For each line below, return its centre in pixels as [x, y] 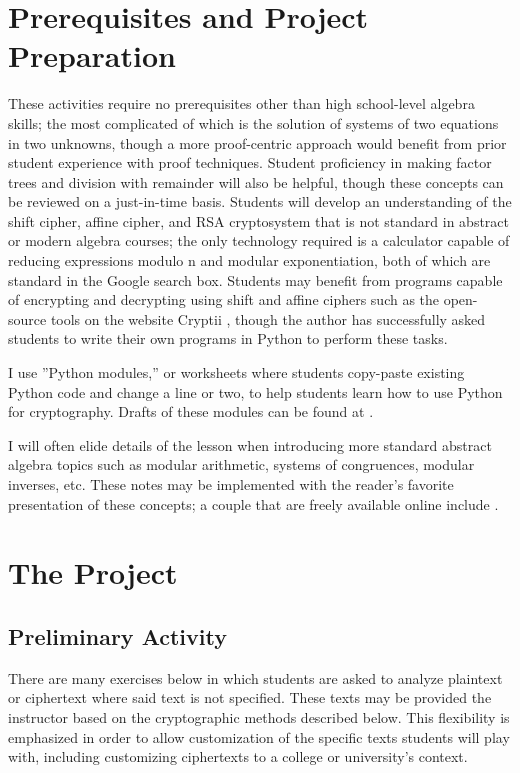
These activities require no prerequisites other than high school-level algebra [241, 103]
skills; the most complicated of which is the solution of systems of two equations [253, 122]
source [27, 318]
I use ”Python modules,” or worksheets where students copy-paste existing [236, 372]
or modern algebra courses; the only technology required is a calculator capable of [259, 240]
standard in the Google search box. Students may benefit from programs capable [255, 279]
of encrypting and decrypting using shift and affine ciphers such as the [224, 299]
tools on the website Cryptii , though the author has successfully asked [268, 318]
